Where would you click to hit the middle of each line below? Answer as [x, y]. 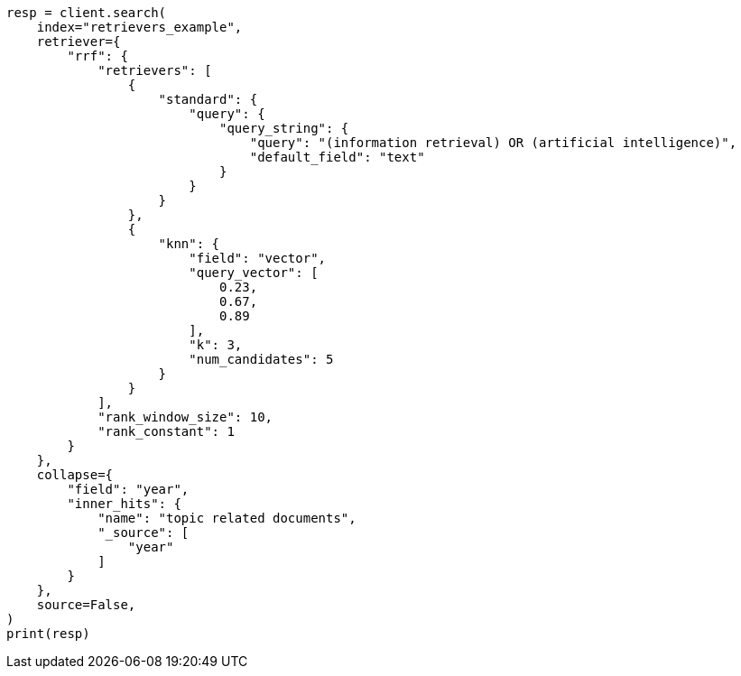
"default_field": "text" [337, 157]
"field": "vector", [258, 258]
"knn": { [189, 244]
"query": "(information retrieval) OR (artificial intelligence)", [493, 143]
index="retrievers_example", [139, 27]
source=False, [86, 605]
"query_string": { [284, 128]
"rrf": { [97, 56]
